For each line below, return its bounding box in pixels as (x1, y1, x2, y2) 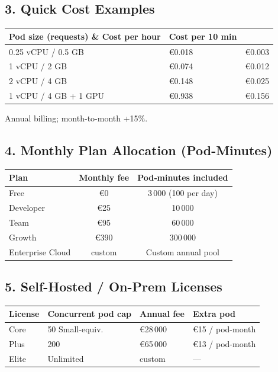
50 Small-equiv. (47, 323, 104, 335)
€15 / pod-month (192, 323, 256, 335)
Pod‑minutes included (137, 171, 228, 184)
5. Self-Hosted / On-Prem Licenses (5, 277, 222, 296)
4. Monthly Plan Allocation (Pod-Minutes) (5, 141, 273, 159)
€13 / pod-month (192, 338, 256, 350)
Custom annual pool (146, 245, 219, 258)
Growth (9, 230, 37, 243)
